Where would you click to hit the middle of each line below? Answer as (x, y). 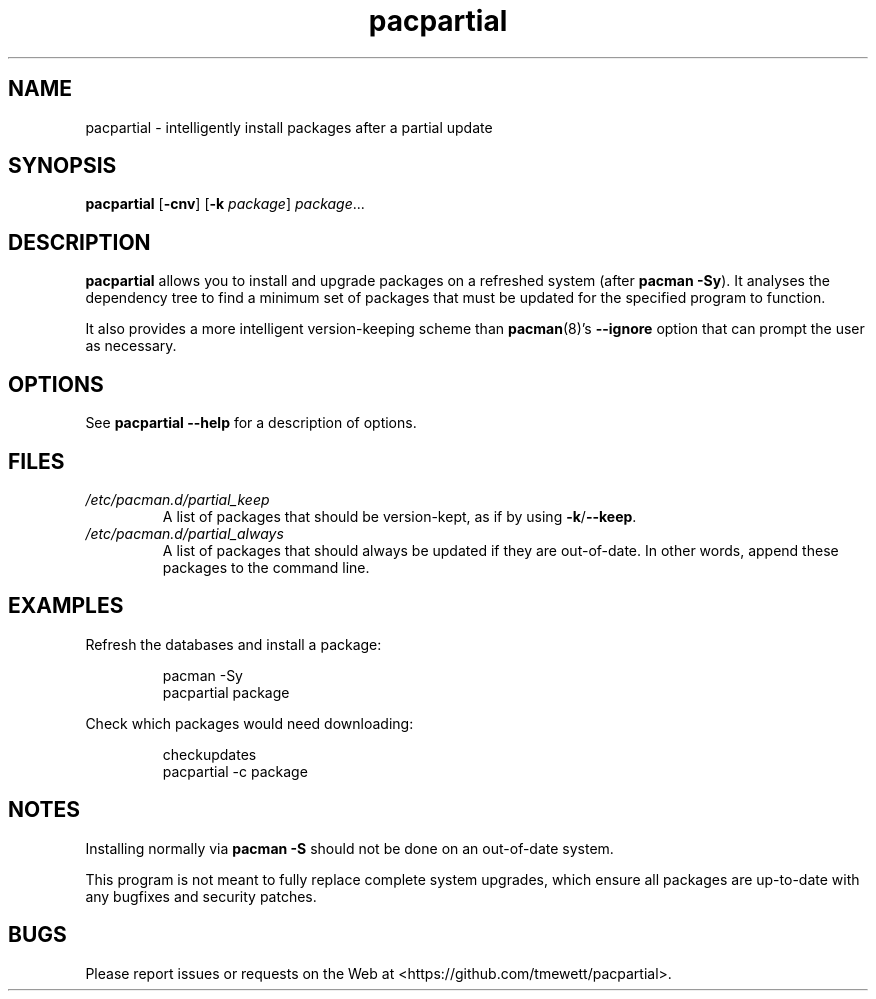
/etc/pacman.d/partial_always (184, 533)
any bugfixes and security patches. (201, 896)
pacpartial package (226, 692)
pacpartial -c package (235, 771)
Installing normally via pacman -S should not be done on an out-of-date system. (349, 848)
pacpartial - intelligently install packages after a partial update (289, 127)
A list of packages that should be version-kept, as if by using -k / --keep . (399, 516)
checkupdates (209, 754)
